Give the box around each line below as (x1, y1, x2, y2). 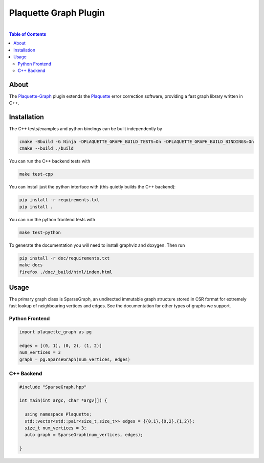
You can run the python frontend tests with (9, 216, 95, 222)
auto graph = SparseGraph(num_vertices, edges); (24, 432, 144, 438)
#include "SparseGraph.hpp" (19, 384, 87, 390)
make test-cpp (19, 171, 53, 177)
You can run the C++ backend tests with (9, 158, 90, 164)
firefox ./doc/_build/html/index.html (19, 269, 112, 275)
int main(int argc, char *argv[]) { (19, 398, 108, 403)
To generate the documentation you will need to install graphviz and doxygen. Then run (9, 242, 185, 248)
